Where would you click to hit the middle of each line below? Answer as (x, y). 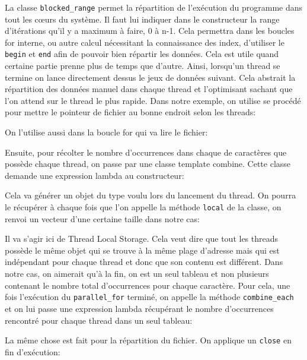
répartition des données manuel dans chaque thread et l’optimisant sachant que (149, 89)
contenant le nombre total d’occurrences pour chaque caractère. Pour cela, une (148, 285)
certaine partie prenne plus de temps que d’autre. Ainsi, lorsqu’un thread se (143, 66)
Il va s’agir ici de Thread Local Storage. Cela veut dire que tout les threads (142, 239)
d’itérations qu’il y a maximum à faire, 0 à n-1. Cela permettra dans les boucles (150, 31)
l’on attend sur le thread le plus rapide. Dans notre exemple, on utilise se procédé (153, 100)
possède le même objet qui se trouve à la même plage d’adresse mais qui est (142, 250)
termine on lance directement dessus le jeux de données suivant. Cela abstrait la (150, 77)
